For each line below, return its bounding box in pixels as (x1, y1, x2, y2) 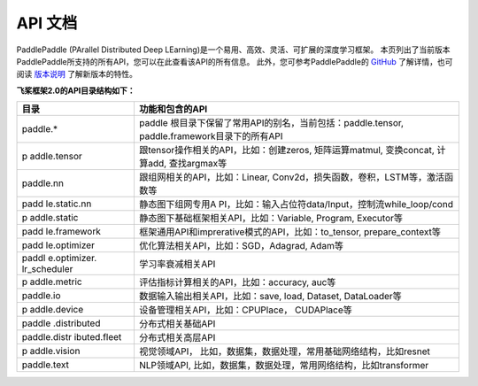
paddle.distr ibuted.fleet (21, 331, 122, 344)
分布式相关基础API (138, 318, 216, 330)
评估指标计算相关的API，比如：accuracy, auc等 (138, 276, 336, 289)
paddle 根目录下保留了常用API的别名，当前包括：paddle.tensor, (138, 117, 405, 129)
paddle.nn (21, 177, 64, 189)
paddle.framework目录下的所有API (138, 130, 283, 143)
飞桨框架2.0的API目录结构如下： (16, 85, 135, 96)
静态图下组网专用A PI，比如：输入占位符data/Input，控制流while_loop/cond (138, 198, 453, 211)
